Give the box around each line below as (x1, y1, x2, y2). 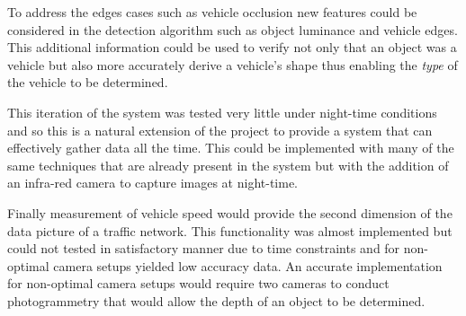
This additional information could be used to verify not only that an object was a (7, 38, 457, 57)
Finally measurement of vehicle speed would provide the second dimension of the (7, 203, 453, 222)
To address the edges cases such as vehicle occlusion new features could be (7, 3, 417, 21)
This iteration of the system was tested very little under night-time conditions (7, 102, 437, 121)
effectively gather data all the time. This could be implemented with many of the (7, 138, 454, 157)
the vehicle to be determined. (7, 73, 168, 92)
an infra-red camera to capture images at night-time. (7, 173, 298, 192)
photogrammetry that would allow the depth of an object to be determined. (7, 291, 426, 310)
